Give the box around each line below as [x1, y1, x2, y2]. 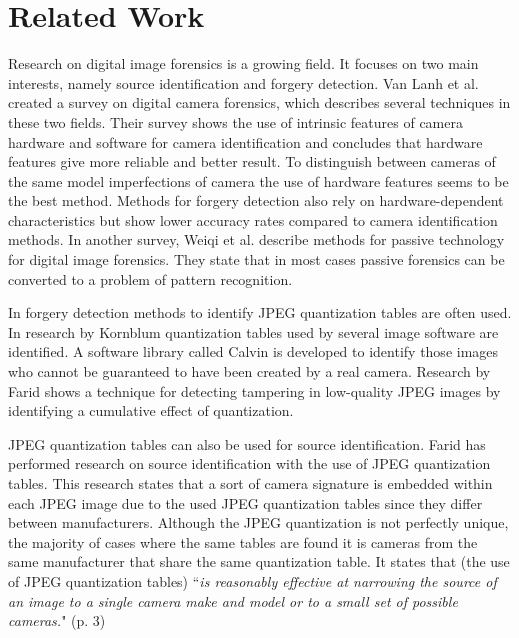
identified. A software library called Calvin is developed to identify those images [8, 341, 499, 362]
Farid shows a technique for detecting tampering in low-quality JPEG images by [8, 380, 501, 401]
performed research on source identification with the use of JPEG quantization [8, 453, 491, 474]
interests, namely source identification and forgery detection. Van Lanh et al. [8, 72, 479, 93]
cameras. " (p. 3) [8, 610, 106, 631]
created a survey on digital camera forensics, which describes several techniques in [8, 92, 511, 113]
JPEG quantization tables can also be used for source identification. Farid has [8, 433, 486, 454]
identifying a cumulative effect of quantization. [8, 400, 294, 421]
